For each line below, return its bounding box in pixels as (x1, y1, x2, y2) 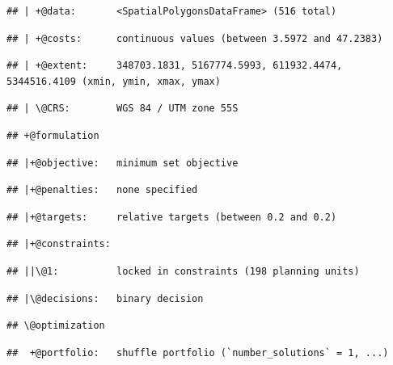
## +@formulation (6, 129, 99, 141)
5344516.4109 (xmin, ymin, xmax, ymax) (6, 75, 221, 87)
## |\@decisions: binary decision (6, 292, 204, 304)
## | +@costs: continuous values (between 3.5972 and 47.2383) (6, 32, 383, 44)
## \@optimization (6, 320, 105, 332)
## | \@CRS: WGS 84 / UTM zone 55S (6, 103, 239, 115)
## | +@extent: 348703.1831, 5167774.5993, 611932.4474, (6, 60, 343, 72)
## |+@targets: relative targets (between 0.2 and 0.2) (6, 211, 337, 223)
